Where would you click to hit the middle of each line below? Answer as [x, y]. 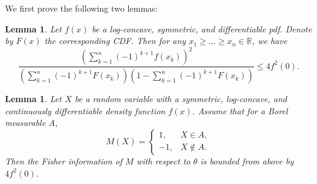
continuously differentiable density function [85, 110]
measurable [25, 123]
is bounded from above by [247, 160]
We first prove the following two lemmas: [82, 8]
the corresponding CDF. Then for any [115, 41]
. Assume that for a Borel [240, 110]
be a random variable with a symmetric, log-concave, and [181, 99]
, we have [269, 41]
